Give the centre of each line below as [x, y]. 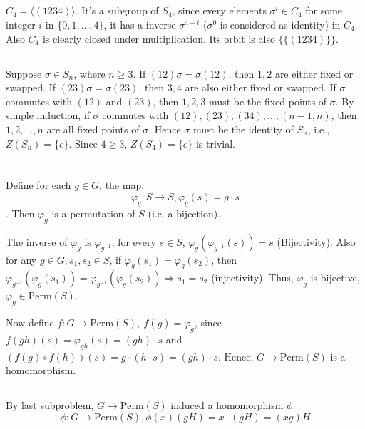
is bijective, [335, 278]
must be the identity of [243, 129]
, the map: [122, 185]
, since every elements [219, 10]
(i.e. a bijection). [184, 213]
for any [21, 259]
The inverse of [37, 241]
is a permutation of [93, 213]
